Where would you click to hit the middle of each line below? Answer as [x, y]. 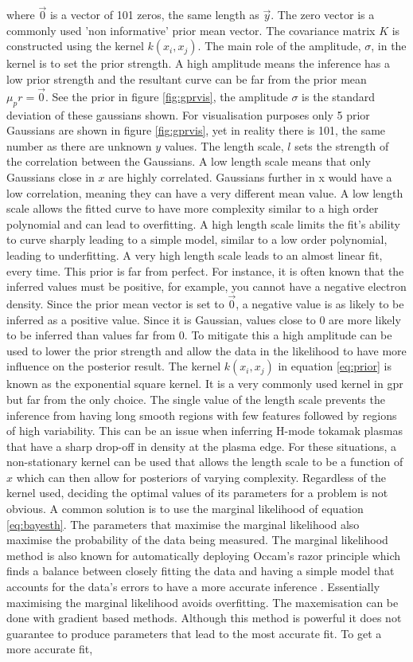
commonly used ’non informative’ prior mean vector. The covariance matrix [191, 30]
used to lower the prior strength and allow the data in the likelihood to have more [206, 350]
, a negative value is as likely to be [320, 303]
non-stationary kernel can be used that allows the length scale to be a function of [205, 462]
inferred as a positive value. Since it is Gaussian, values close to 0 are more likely [204, 319]
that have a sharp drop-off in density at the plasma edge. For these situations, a [201, 446]
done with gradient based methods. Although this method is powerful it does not [204, 618]
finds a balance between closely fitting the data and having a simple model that [201, 571]
